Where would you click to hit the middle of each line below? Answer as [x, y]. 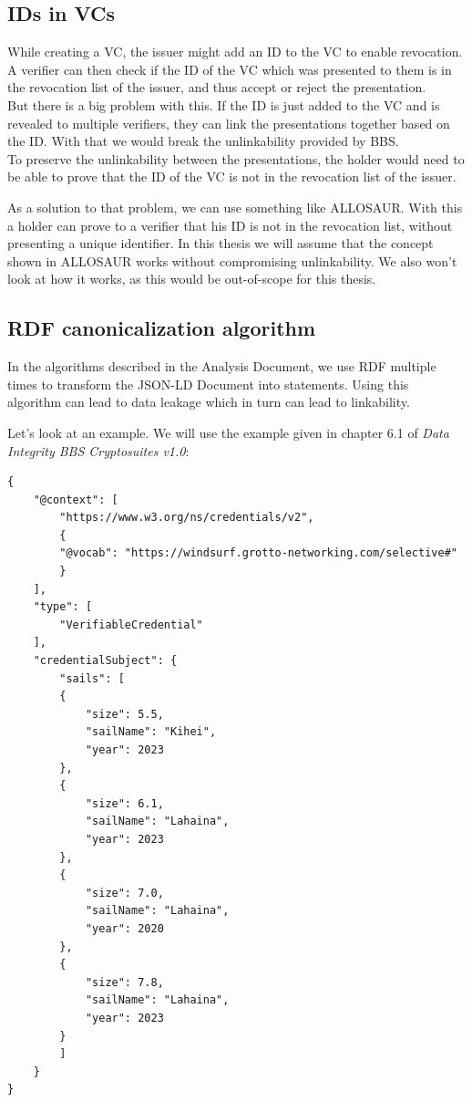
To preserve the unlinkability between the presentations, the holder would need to [236, 158]
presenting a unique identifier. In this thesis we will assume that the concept [221, 243]
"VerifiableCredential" [131, 624]
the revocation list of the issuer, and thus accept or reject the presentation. [217, 87]
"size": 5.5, [124, 714]
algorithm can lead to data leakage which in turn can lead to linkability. [209, 402]
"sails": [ [92, 678]
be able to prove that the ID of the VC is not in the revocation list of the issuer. [232, 177]
